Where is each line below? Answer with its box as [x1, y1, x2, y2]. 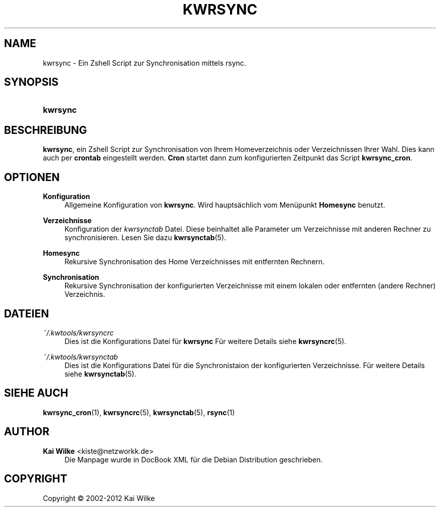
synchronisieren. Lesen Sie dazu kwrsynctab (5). [64, 233, 227, 242]
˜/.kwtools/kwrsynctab [43, 352, 118, 361]
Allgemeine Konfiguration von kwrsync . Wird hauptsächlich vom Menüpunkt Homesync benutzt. [64, 201, 385, 210]
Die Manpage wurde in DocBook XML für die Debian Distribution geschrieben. [64, 455, 323, 464]
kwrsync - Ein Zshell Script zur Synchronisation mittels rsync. [43, 58, 246, 67]
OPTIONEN [4, 171, 60, 184]
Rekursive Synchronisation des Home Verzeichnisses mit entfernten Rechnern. [64, 257, 325, 266]
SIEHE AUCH [4, 387, 68, 400]
